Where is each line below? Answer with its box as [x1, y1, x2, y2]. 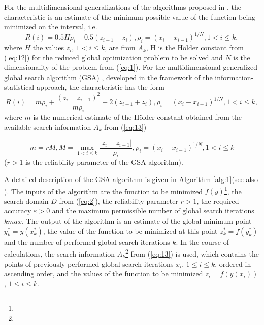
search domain [4, 195, 49, 206]
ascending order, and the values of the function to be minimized [4, 268, 203, 279]
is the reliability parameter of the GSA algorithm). [25, 157, 183, 167]
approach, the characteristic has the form [36, 82, 164, 92]
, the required [196, 195, 239, 206]
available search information [4, 122, 91, 132]
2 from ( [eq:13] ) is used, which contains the [125, 247, 259, 259]
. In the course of [176, 236, 229, 247]
